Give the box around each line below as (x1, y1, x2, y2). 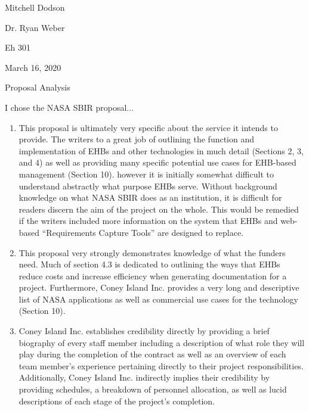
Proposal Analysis (5, 81, 70, 94)
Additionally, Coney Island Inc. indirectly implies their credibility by (18, 371, 270, 384)
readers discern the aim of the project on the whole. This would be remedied (18, 203, 299, 215)
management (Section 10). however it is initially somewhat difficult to (18, 167, 274, 180)
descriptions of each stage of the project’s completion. (18, 394, 215, 407)
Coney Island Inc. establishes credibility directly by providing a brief (18, 325, 270, 337)
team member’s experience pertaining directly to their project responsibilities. (18, 359, 304, 372)
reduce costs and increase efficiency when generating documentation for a (18, 269, 287, 282)
